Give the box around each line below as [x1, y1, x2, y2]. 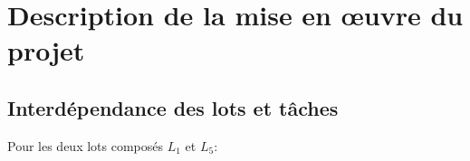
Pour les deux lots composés [7, 136, 164, 155]
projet [7, 32, 85, 69]
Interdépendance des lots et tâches [7, 93, 339, 121]
